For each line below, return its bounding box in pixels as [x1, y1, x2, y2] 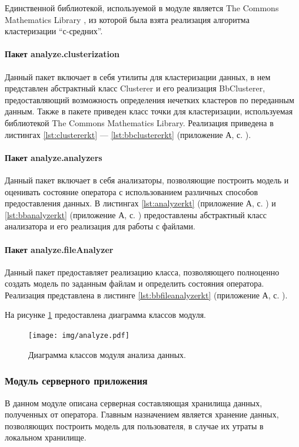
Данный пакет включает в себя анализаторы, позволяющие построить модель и [5, 173, 289, 186]
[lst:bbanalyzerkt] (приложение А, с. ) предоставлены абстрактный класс [5, 208, 267, 221]
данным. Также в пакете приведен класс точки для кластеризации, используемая [5, 105, 293, 117]
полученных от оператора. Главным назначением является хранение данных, [5, 408, 279, 420]
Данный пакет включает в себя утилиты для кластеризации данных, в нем [5, 70, 271, 83]
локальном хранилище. [5, 431, 87, 443]
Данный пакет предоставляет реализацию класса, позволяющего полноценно [5, 265, 280, 278]
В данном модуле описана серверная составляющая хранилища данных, [5, 396, 263, 409]
